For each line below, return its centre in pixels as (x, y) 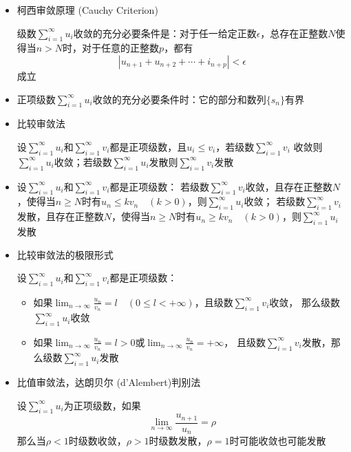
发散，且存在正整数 (60, 216)
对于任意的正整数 (121, 48)
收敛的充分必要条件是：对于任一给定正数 (165, 33)
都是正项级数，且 (148, 146)
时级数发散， (178, 441)
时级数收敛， (97, 441)
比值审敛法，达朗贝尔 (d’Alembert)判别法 (109, 382)
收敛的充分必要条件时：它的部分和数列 (179, 99)
